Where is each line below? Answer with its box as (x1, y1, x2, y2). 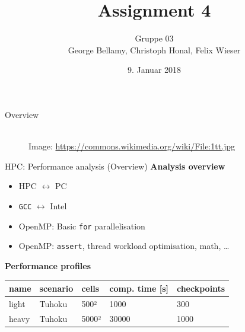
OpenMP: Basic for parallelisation (18, 219, 145, 232)
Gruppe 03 (135, 32, 174, 44)
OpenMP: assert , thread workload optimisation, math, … (18, 240, 230, 252)
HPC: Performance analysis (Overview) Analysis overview (5, 159, 225, 172)
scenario (39, 282, 74, 294)
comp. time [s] (109, 282, 168, 294)
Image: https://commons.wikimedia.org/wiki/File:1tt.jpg (28, 140, 236, 152)
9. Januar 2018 (127, 63, 182, 76)
